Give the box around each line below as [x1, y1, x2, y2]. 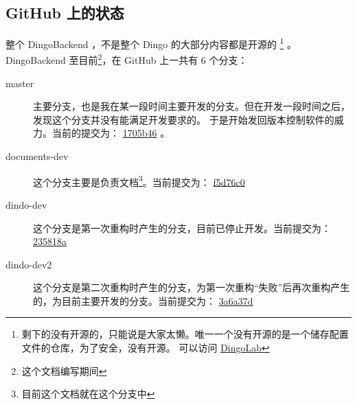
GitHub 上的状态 [5, 2, 124, 23]
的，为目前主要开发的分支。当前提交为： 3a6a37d [33, 293, 253, 308]
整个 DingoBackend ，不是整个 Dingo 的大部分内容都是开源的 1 [5, 35, 284, 51]
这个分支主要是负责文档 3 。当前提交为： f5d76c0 [33, 172, 245, 189]
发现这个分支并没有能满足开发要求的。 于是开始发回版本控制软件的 [33, 112, 334, 126]
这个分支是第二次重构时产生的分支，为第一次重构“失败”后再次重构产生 [33, 280, 350, 294]
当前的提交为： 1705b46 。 [51, 126, 170, 140]
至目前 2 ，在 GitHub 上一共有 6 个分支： [69, 51, 248, 67]
